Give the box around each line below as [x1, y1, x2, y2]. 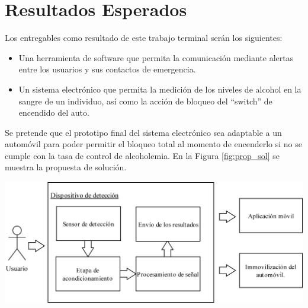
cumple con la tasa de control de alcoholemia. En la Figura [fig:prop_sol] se [5, 149, 280, 161]
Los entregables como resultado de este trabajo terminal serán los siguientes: [5, 31, 283, 44]
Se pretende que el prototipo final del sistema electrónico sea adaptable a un [5, 126, 282, 138]
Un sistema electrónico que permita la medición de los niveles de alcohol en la [18, 82, 301, 95]
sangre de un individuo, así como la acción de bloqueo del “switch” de [18, 94, 272, 107]
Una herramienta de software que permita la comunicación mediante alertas [18, 51, 294, 63]
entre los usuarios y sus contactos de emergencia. [18, 63, 196, 75]
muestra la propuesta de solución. [5, 161, 127, 173]
